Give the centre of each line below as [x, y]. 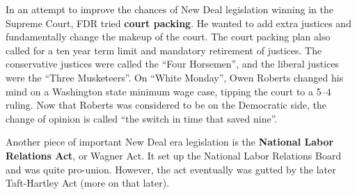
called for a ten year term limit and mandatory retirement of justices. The [164, 50]
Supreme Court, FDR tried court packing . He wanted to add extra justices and [178, 23]
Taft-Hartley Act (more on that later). [88, 183]
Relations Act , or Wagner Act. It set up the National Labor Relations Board [174, 155]
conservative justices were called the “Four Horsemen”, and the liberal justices [173, 64]
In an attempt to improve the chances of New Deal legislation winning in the [169, 9]
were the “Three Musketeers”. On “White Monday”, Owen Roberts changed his [175, 77]
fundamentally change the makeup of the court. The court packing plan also [168, 37]
